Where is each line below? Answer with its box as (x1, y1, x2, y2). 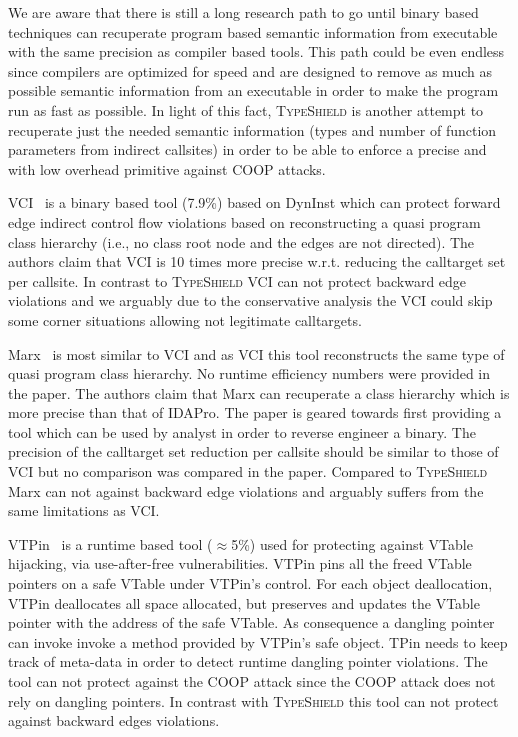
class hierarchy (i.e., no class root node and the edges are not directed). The (8, 231, 475, 252)
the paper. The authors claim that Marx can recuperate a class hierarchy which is (8, 382, 510, 403)
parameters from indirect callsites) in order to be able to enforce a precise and (8, 139, 487, 160)
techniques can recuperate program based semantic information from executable (8, 21, 498, 42)
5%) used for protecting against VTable (231, 533, 473, 554)
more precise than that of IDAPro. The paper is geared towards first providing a (8, 402, 502, 423)
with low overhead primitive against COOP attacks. (8, 158, 326, 179)
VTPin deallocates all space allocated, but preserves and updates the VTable (8, 592, 480, 613)
